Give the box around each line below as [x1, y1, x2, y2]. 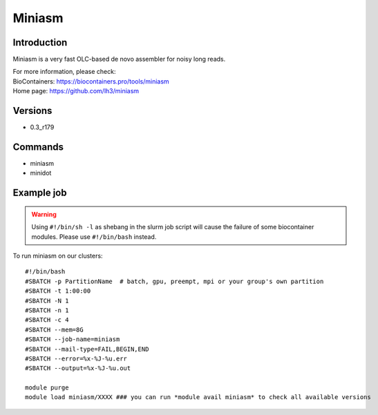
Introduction [12, 37, 68, 48]
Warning [31, 210, 57, 218]
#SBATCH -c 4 [25, 316, 69, 324]
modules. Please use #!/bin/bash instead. [31, 232, 157, 241]
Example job [12, 187, 67, 199]
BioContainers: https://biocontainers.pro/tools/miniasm [12, 77, 169, 86]
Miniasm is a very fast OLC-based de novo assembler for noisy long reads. [12, 55, 226, 64]
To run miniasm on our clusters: [12, 252, 103, 260]
